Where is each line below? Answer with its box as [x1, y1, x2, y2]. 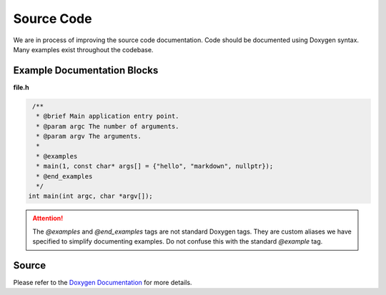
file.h [13, 83, 30, 91]
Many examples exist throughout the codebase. [13, 45, 154, 54]
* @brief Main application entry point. [36, 112, 179, 121]
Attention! [32, 214, 64, 223]
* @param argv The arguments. [36, 132, 142, 140]
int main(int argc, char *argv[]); [28, 192, 153, 200]
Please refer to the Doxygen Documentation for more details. [13, 279, 192, 287]
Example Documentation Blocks [13, 64, 159, 76]
